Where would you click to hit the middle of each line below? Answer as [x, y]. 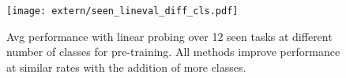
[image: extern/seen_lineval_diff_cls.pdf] [122, 11]
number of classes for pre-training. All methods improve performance [173, 52]
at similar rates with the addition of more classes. [126, 67]
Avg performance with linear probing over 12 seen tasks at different [169, 36]
